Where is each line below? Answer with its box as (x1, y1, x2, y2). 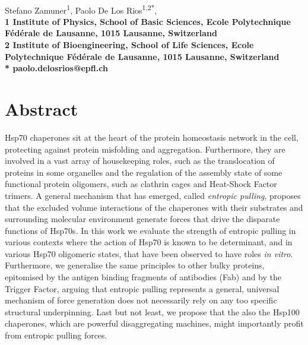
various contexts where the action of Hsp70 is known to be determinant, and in (5, 236, 293, 248)
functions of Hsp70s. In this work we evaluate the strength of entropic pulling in (5, 224, 296, 236)
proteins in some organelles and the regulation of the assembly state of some (5, 166, 282, 178)
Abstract (5, 97, 78, 121)
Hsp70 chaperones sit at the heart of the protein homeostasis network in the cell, (5, 131, 299, 143)
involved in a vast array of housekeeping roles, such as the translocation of (5, 154, 275, 167)
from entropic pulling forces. (5, 329, 107, 341)
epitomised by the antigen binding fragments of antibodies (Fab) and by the (5, 271, 282, 283)
